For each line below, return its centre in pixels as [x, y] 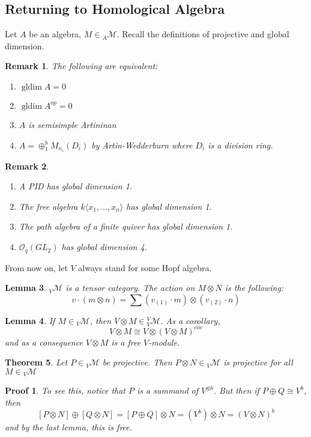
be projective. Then [137, 362]
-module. [164, 342]
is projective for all [258, 362]
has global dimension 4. [104, 247]
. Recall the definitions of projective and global [203, 34]
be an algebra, [55, 34]
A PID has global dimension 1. [76, 186]
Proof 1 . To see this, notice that [65, 390]
